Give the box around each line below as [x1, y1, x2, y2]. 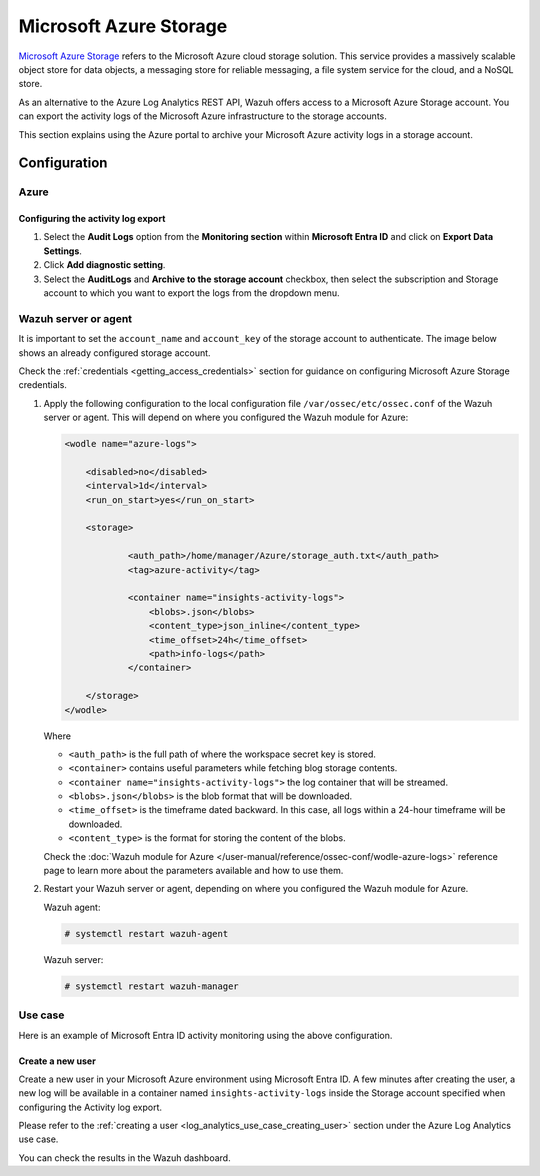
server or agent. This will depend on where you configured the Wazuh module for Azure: [43, 411, 409, 424]
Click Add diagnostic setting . [43, 259, 166, 271]
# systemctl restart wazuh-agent [64, 928, 229, 939]
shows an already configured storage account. [18, 346, 211, 359]
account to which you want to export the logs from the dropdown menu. [43, 287, 340, 299]
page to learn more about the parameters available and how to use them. [43, 865, 344, 877]
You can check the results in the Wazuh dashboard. [18, 1151, 231, 1164]
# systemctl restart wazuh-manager [64, 980, 239, 992]
